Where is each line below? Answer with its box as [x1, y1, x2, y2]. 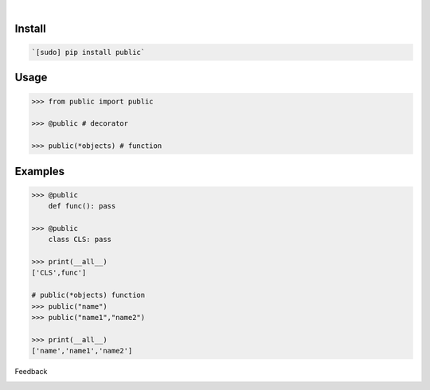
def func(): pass [48, 201, 116, 211]
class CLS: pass [48, 235, 111, 244]
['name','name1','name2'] [31, 346, 133, 356]
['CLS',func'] [31, 268, 87, 278]
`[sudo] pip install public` [31, 48, 146, 57]
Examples [14, 164, 65, 178]
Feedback [14, 367, 48, 376]
